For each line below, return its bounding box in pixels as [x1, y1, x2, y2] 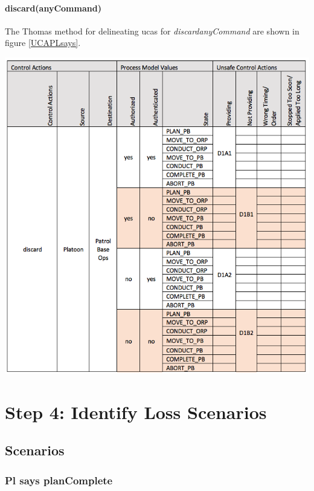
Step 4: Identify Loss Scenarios [5, 399, 267, 424]
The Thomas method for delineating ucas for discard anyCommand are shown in [5, 24, 300, 37]
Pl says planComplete [5, 472, 113, 487]
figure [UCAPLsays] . [5, 36, 81, 49]
